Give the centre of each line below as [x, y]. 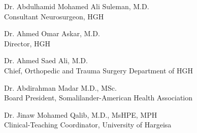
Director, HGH [27, 43]
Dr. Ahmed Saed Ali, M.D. [46, 60]
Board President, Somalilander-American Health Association [98, 98]
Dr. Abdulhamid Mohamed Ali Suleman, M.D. [77, 6]
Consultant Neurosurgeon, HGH [54, 16]
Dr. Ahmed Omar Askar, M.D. [52, 33]
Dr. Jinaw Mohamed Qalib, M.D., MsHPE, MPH [81, 114]
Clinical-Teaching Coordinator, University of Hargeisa [88, 125]
